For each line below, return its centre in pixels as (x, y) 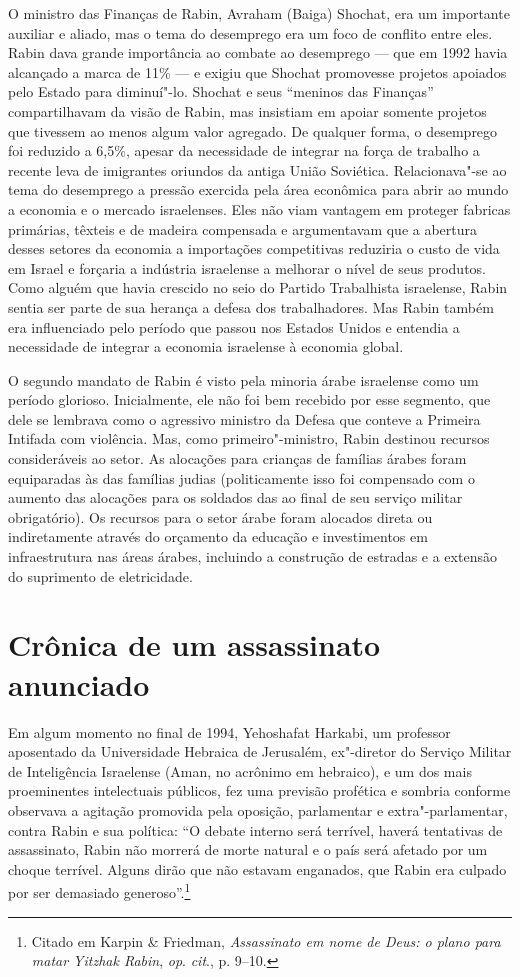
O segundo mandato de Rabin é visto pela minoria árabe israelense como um (243, 379)
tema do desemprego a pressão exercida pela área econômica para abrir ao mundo (258, 189)
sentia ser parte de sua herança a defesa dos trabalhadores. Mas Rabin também (251, 306)
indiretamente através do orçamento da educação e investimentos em (218, 536)
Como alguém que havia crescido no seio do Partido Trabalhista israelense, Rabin (258, 287)
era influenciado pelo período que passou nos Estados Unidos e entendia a (234, 326)
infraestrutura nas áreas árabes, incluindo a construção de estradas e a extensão (252, 556)
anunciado (79, 683)
